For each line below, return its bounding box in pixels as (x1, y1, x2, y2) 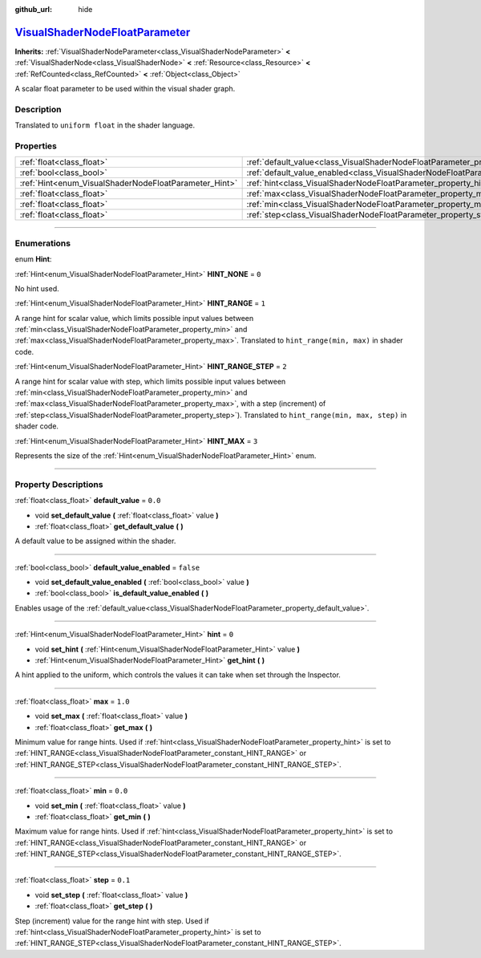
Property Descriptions (14, 478, 103, 489)
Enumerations (14, 237, 71, 249)
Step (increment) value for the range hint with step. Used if (14, 915, 209, 926)
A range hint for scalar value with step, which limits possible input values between (14, 376, 286, 386)
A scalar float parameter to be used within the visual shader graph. (14, 84, 236, 94)
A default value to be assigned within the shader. (14, 536, 176, 546)
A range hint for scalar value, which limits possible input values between (14, 313, 254, 323)
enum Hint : (14, 254, 52, 264)
